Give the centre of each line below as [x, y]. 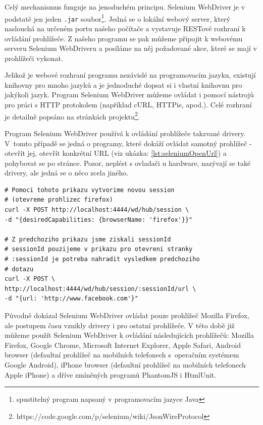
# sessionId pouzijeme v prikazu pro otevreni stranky [99, 249]
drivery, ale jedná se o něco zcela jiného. [67, 173]
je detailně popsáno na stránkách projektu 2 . [72, 115]
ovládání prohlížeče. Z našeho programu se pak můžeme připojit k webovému [124, 38]
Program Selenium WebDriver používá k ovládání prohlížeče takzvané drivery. [125, 133]
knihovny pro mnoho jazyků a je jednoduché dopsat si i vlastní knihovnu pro [123, 84]
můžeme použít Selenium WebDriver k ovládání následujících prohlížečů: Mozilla [129, 335]
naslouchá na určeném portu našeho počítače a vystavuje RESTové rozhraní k [125, 28]
